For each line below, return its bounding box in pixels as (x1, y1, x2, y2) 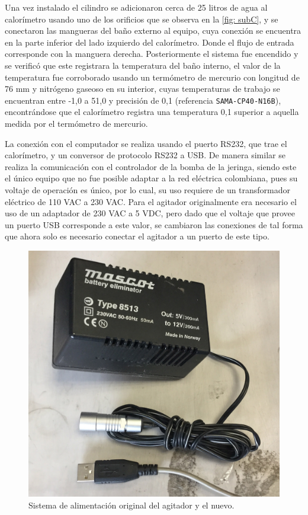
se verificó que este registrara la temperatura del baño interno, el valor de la (5, 59, 281, 71)
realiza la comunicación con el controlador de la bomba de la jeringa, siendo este (5, 160, 297, 172)
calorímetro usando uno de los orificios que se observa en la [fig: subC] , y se (5, 12, 278, 25)
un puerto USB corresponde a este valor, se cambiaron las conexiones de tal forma (5, 218, 303, 231)
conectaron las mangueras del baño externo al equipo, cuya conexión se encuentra (5, 24, 301, 37)
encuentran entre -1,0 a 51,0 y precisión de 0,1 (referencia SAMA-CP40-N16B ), (5, 94, 281, 106)
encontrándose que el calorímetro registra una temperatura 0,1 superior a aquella (5, 105, 299, 118)
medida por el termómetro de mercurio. (5, 117, 148, 129)
